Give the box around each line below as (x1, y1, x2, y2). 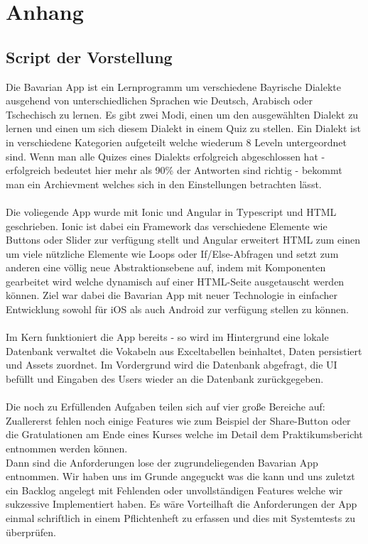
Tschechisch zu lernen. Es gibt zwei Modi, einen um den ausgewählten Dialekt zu (6, 107, 359, 121)
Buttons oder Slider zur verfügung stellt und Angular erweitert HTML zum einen (6, 232, 361, 247)
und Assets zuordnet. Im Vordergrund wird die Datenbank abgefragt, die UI (6, 357, 337, 372)
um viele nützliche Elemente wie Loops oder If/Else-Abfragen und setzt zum (6, 246, 339, 261)
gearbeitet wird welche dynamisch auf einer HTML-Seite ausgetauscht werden (6, 273, 345, 288)
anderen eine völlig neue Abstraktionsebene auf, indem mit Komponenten (6, 260, 326, 275)
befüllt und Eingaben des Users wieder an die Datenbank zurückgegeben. (6, 371, 324, 386)
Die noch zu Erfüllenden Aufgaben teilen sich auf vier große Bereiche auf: (6, 399, 325, 414)
